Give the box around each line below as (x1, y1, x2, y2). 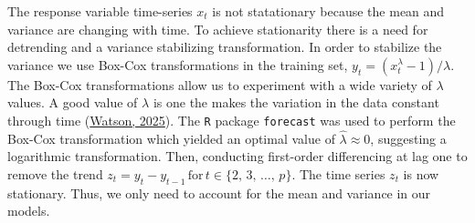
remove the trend (7, 165, 103, 184)
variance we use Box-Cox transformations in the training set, (7, 55, 348, 74)
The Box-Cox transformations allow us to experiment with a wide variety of (7, 75, 432, 94)
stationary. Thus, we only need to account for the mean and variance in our (7, 183, 431, 202)
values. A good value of (7, 93, 138, 112)
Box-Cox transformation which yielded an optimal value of (7, 128, 335, 147)
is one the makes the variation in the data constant (153, 93, 439, 112)
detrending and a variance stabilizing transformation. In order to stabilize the (7, 37, 442, 56)
